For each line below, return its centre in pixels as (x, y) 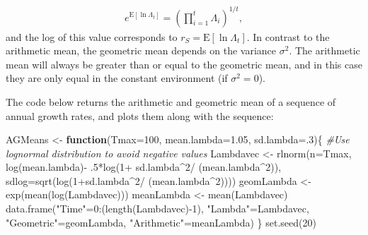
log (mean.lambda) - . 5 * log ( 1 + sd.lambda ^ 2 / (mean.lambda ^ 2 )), (144, 167)
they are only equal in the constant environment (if (117, 78)
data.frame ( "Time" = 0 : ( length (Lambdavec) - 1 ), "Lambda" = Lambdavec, (157, 209)
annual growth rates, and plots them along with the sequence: (140, 115)
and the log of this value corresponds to (92, 36)
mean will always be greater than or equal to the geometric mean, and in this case (184, 64)
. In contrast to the (288, 36)
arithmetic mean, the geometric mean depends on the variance (141, 50)
